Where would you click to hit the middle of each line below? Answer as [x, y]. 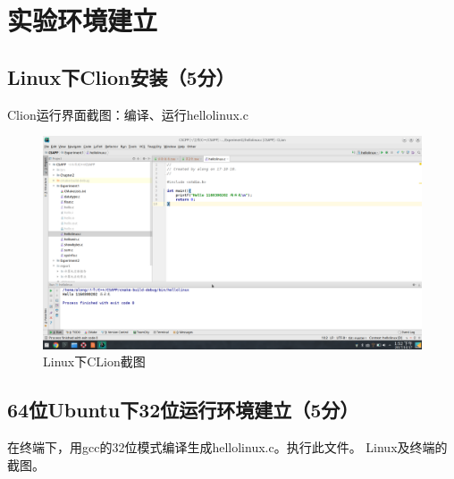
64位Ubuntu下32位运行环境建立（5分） [183, 410]
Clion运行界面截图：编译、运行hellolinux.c [128, 114]
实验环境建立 [83, 20]
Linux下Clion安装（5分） [121, 76]
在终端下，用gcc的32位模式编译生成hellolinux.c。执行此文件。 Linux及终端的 [227, 447]
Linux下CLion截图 [94, 361]
